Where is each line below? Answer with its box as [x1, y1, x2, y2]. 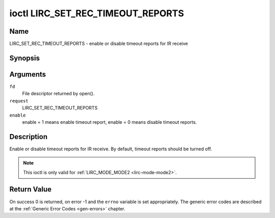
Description [9, 132, 48, 141]
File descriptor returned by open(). [22, 91, 95, 97]
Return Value [9, 185, 52, 194]
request [9, 98, 29, 104]
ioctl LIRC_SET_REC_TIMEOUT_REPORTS [9, 8, 184, 19]
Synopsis [9, 53, 40, 62]
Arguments [9, 70, 46, 78]
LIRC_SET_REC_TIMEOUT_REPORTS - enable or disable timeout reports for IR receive [9, 41, 188, 47]
